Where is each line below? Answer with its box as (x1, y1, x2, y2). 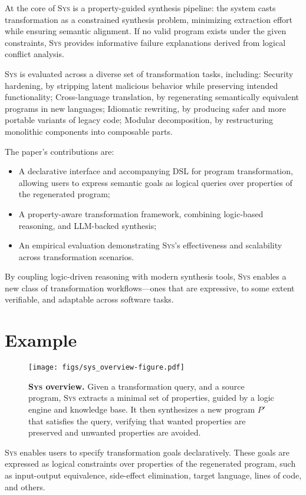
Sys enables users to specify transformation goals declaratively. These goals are (5, 446, 289, 458)
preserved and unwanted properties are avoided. (28, 426, 201, 438)
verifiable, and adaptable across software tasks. (5, 293, 174, 305)
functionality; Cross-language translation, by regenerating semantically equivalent (5, 91, 300, 103)
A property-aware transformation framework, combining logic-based (18, 207, 264, 220)
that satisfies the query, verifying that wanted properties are (28, 414, 246, 427)
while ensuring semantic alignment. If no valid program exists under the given (5, 25, 287, 37)
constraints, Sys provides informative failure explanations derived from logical (5, 36, 286, 48)
